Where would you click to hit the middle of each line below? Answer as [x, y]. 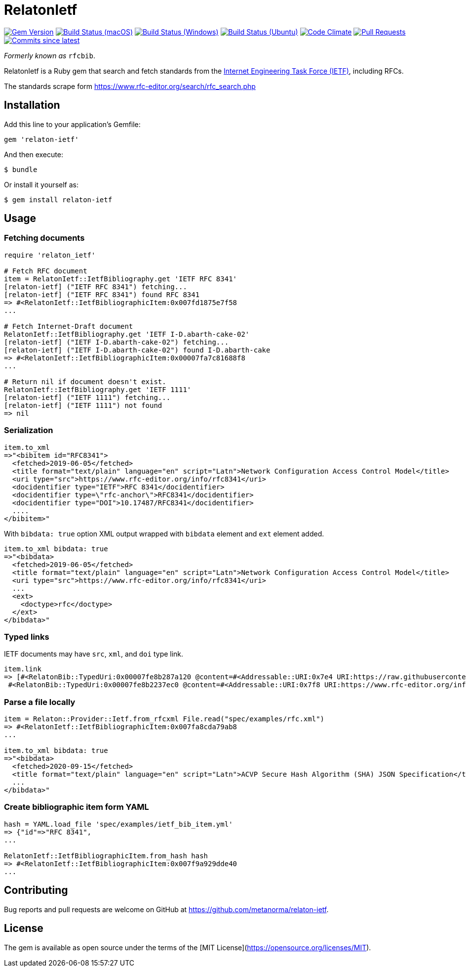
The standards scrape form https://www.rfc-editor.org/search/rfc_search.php [130, 86]
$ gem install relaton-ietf [58, 199]
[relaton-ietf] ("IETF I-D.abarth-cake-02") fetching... [116, 342]
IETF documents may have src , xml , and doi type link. [94, 654]
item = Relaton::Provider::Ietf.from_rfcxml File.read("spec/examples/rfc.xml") [164, 719]
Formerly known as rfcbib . [50, 55]
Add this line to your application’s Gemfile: [72, 124]
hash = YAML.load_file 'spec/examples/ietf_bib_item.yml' [118, 824]
